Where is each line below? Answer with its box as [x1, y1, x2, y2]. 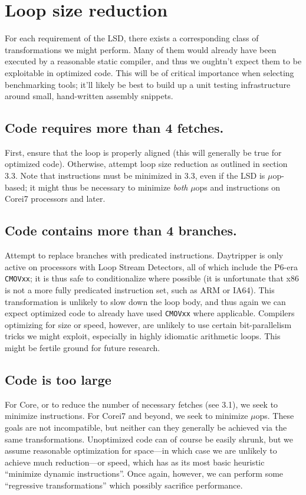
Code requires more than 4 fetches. [5, 119, 224, 137]
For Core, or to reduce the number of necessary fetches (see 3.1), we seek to [5, 398, 278, 410]
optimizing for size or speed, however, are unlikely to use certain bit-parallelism [5, 318, 292, 330]
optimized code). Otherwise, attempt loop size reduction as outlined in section [5, 158, 288, 170]
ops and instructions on [195, 181, 280, 193]
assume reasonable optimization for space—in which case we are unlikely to [5, 444, 277, 457]
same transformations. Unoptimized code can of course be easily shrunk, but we [5, 432, 294, 445]
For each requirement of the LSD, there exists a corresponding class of [5, 32, 259, 44]
